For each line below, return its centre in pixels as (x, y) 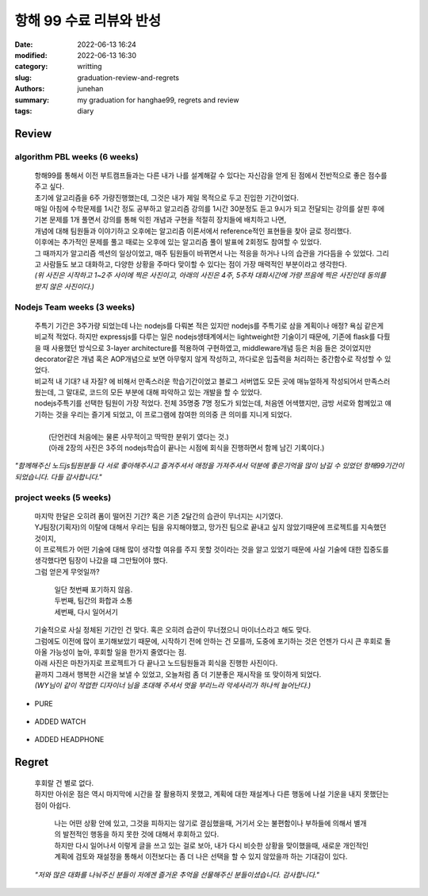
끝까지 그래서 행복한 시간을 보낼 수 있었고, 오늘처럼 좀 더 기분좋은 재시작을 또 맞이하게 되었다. (178, 674)
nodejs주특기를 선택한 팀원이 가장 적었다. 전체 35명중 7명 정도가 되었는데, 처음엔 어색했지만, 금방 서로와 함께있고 (209, 403)
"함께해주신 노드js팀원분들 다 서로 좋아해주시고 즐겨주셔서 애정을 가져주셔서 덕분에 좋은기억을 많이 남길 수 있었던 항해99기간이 (209, 466)
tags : (23, 110)
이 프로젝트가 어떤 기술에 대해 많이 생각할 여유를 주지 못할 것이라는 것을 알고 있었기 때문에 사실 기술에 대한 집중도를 (212, 549)
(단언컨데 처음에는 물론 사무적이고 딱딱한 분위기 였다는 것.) (139, 436)
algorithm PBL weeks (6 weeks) (76, 156)
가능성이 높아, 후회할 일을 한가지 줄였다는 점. (118, 652)
